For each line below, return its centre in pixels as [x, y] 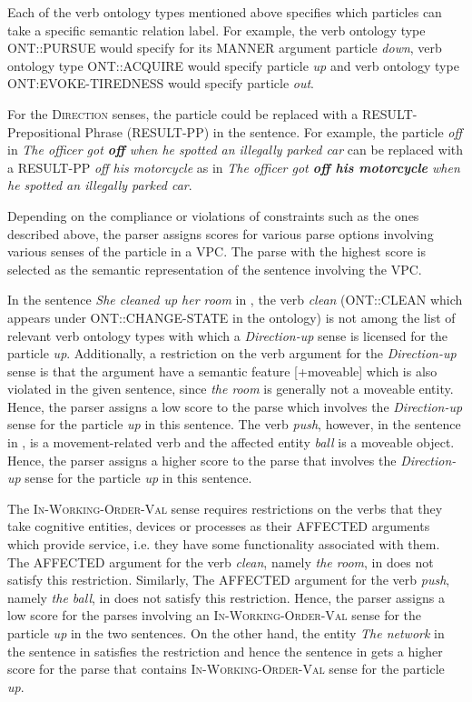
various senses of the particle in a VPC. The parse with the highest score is [216, 251]
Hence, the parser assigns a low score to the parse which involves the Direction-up [235, 406]
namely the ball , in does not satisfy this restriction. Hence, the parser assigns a [226, 597]
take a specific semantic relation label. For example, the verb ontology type [216, 30]
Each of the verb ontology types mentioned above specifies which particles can [225, 12]
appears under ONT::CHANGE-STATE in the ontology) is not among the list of [231, 317]
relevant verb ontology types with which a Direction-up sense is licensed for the [228, 335]
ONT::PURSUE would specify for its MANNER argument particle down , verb [225, 48]
